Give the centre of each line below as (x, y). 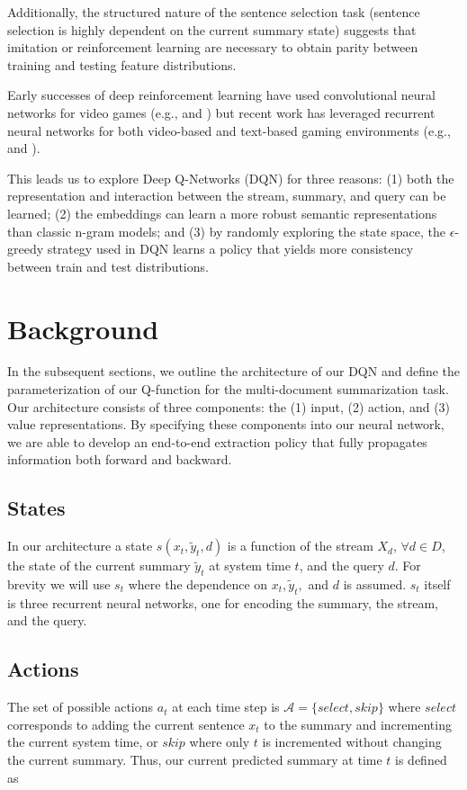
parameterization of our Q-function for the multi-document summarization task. (228, 389)
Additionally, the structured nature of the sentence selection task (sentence (214, 12)
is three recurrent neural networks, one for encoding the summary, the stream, (223, 602)
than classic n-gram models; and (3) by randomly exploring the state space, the (226, 231)
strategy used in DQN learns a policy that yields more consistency (230, 249)
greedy (26, 249)
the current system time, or (83, 742)
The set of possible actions (81, 707)
